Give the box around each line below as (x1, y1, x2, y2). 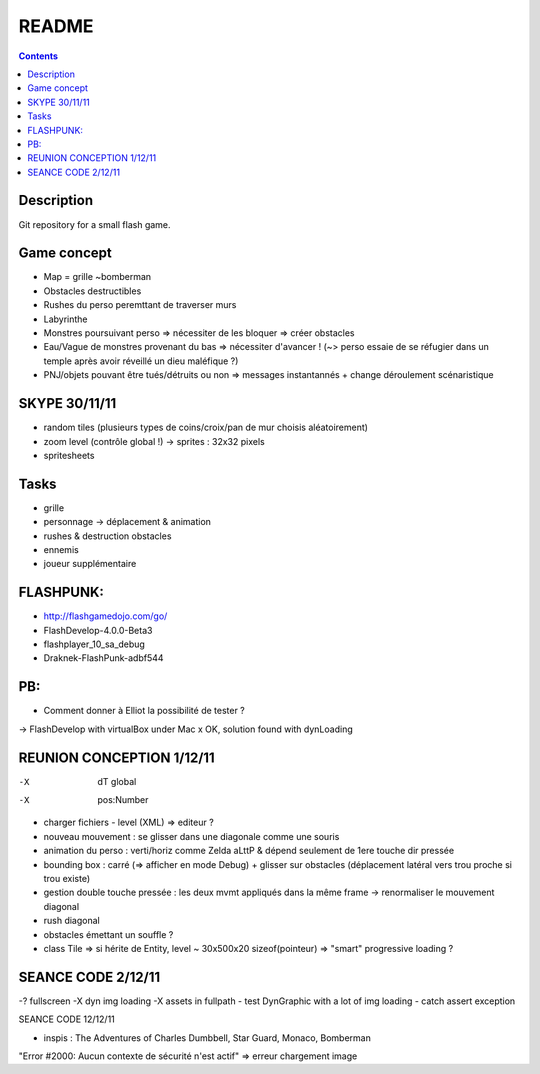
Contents (18, 50, 59, 62)
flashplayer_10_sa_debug (43, 638, 145, 650)
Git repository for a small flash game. (18, 218, 171, 230)
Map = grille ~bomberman (43, 271, 152, 283)
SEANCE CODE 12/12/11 (18, 1013, 115, 1025)
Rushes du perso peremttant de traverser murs (43, 299, 237, 311)
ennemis (43, 543, 79, 555)
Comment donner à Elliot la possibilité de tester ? (43, 705, 245, 717)
